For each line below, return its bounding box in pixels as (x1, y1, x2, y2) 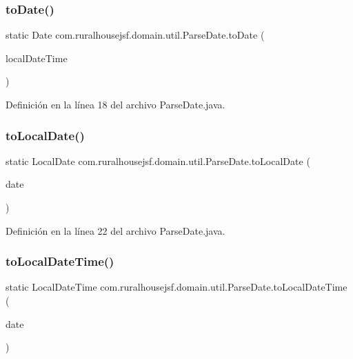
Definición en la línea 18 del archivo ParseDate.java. (6, 97, 225, 111)
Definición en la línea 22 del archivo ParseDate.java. (6, 223, 225, 237)
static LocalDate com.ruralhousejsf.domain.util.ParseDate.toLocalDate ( (6, 153, 310, 168)
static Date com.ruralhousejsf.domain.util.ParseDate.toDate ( (6, 28, 265, 42)
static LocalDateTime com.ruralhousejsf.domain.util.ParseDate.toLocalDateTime (6, 280, 347, 294)
